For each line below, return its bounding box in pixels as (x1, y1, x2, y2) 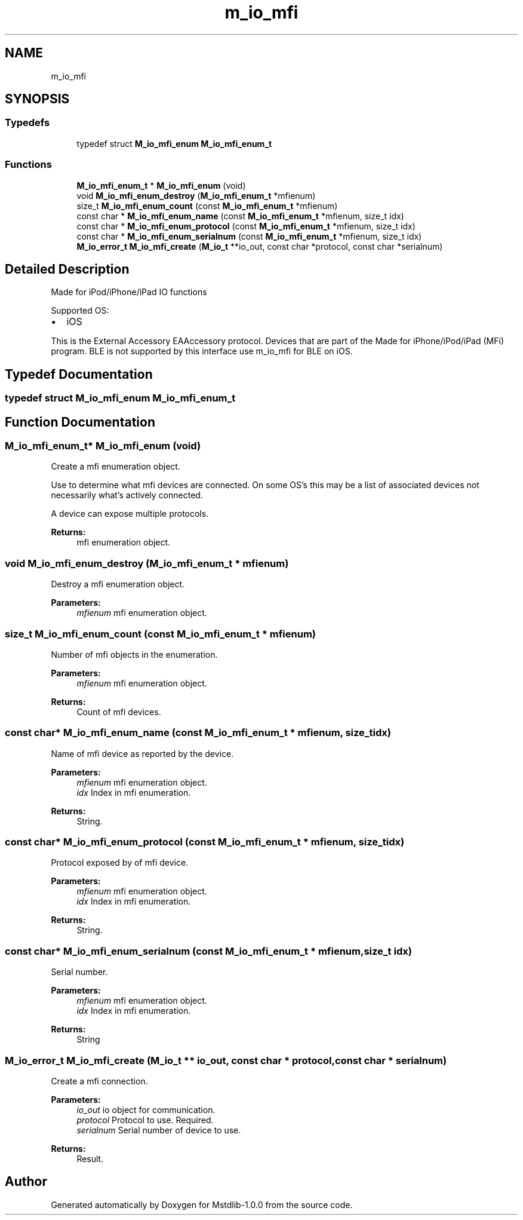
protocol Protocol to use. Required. (76, 1114, 214, 1125)
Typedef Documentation (5, 366, 153, 382)
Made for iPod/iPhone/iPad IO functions (51, 287, 207, 298)
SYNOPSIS (5, 91, 70, 107)
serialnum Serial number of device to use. (76, 1124, 241, 1135)
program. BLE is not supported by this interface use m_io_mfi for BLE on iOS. (51, 346, 353, 357)
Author (5, 1174, 47, 1190)
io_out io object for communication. (76, 1104, 216, 1115)
